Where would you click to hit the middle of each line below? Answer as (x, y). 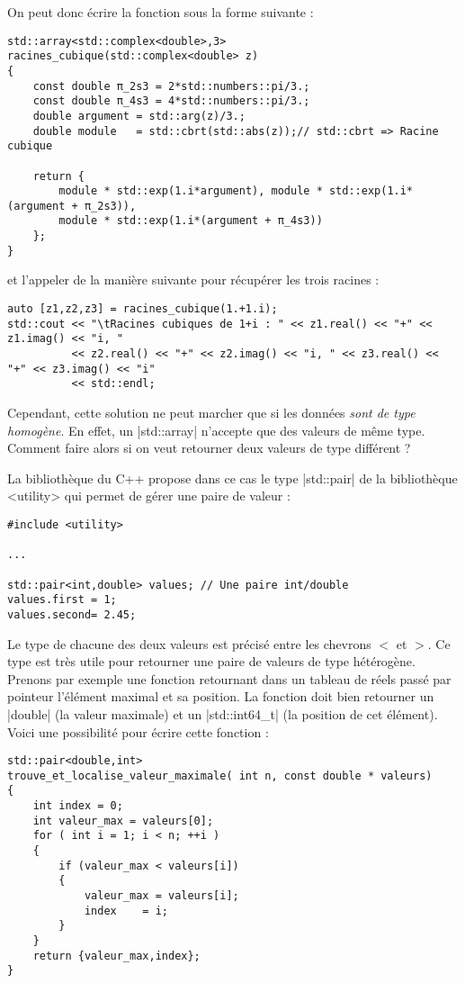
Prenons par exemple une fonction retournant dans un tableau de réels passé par (229, 678)
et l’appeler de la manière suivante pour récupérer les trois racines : (193, 280)
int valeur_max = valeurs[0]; (123, 821)
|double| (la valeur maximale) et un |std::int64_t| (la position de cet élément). (223, 713)
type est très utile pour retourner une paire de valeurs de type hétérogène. (211, 661)
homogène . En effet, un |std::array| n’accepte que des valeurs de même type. (216, 430)
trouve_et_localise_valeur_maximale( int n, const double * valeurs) (220, 776)
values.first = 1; (62, 600)
